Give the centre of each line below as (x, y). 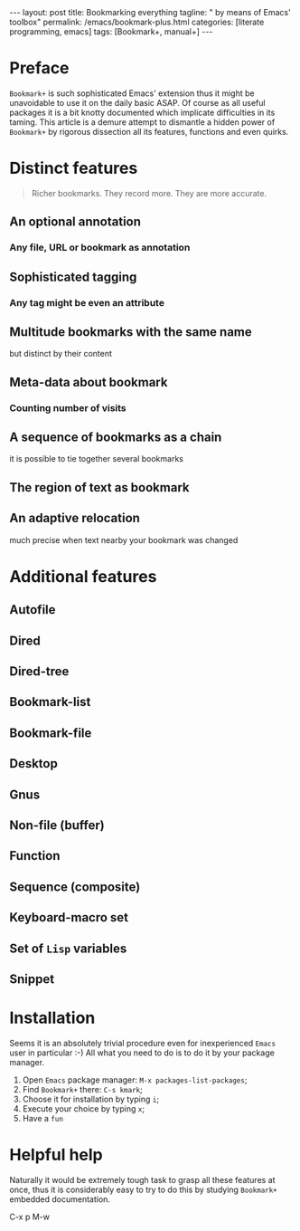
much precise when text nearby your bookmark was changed (124, 539)
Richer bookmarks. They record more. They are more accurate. (149, 193)
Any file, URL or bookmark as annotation (100, 248)
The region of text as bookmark (99, 487)
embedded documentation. (60, 1199)
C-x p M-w (29, 1217)
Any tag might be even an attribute (87, 302)
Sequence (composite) (75, 887)
